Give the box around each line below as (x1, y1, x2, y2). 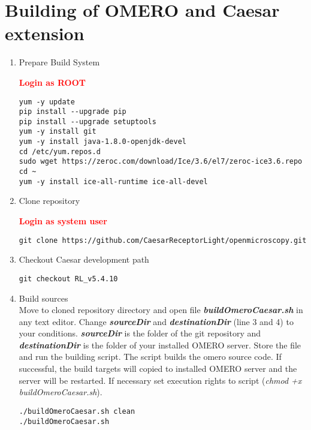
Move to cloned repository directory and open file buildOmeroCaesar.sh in (19, 303, 303, 316)
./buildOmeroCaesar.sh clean (19, 407, 135, 416)
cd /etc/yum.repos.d (19, 147, 101, 156)
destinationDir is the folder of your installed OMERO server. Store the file (19, 338, 301, 351)
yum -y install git (19, 127, 96, 136)
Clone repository (19, 194, 80, 207)
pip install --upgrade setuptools (19, 117, 156, 126)
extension (5, 21, 84, 46)
